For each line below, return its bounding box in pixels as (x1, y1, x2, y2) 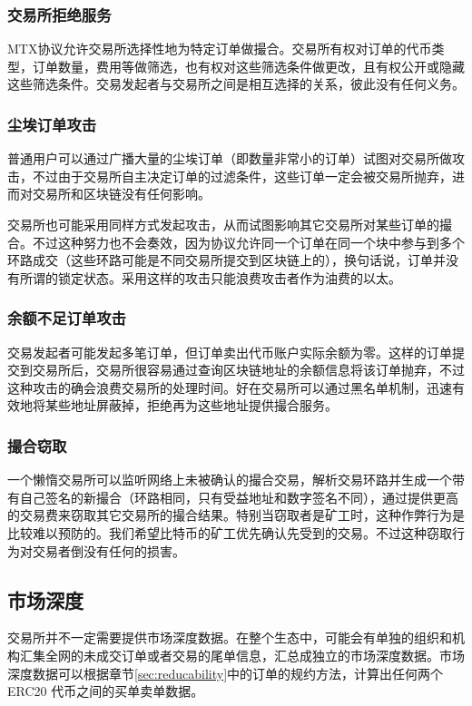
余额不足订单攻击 (7, 307, 126, 329)
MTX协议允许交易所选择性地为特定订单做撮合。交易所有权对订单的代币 (7, 39, 432, 58)
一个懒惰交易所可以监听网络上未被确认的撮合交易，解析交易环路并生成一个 (7, 470, 452, 489)
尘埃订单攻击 (7, 113, 97, 135)
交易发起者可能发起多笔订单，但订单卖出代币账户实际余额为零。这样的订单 (7, 342, 452, 361)
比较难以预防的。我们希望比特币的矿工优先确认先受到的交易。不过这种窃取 (7, 523, 452, 542)
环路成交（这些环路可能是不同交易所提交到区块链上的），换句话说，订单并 (7, 250, 446, 270)
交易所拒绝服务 (7, 3, 112, 25)
